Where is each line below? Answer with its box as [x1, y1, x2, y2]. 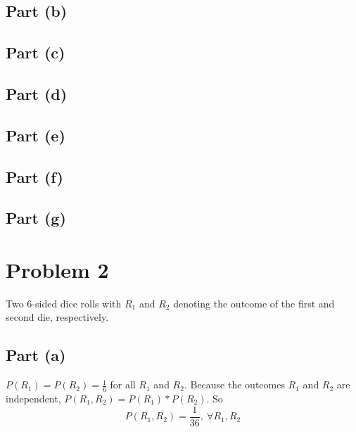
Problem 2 [6, 255, 109, 284]
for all [110, 377, 136, 392]
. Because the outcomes [184, 377, 285, 392]
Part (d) [6, 82, 68, 104]
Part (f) [6, 165, 63, 187]
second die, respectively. [6, 310, 109, 324]
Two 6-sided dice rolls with [6, 296, 122, 310]
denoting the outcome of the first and [173, 296, 335, 310]
